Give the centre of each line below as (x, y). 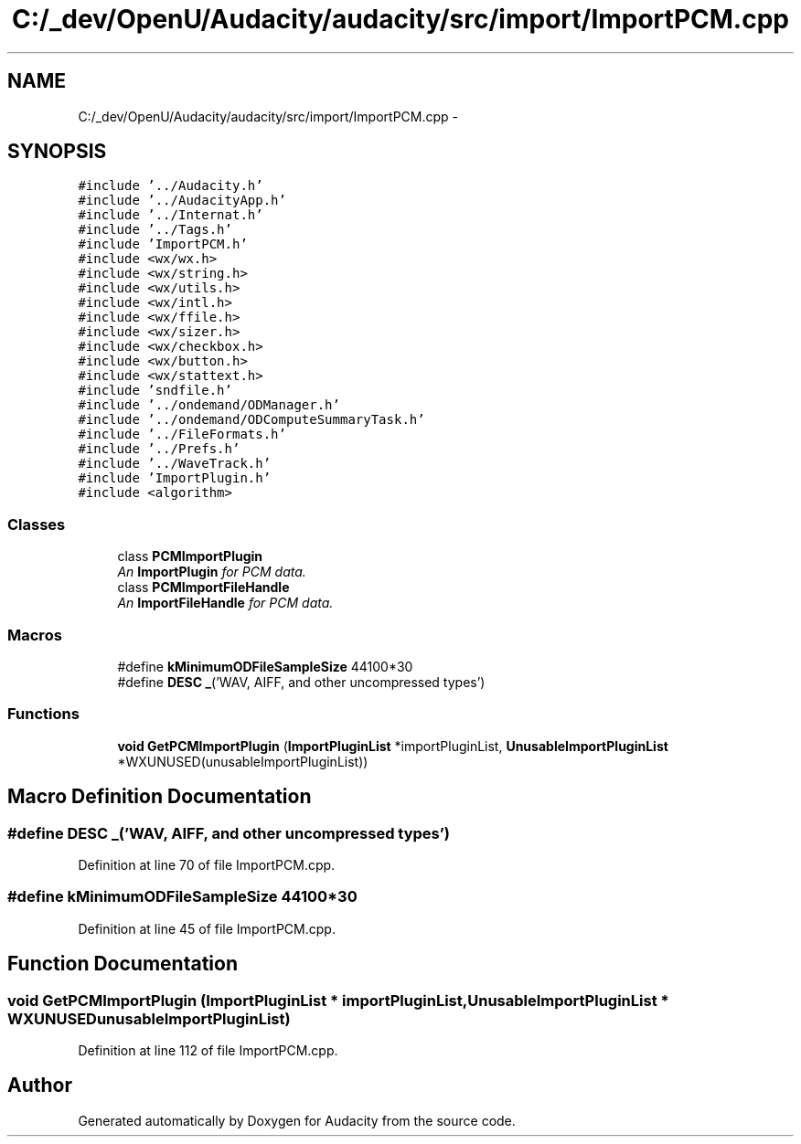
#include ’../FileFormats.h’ (182, 434)
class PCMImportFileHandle (203, 588)
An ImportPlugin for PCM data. (212, 572)
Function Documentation (123, 964)
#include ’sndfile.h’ (155, 391)
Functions (43, 714)
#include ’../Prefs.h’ (159, 449)
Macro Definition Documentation (160, 797)
